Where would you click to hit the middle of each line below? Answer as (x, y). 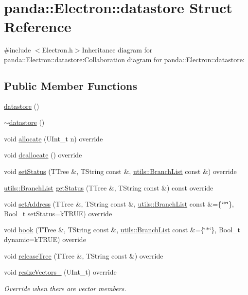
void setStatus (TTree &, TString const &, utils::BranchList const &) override (120, 171)
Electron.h (57, 50)
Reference (38, 26)
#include (18, 50)
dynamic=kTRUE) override (45, 239)
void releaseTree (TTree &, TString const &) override (84, 255)
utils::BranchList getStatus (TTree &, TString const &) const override (109, 187)
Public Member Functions (71, 85)
